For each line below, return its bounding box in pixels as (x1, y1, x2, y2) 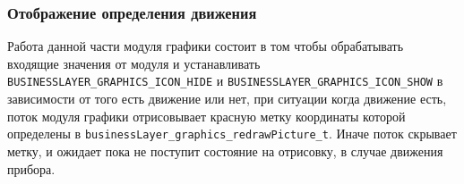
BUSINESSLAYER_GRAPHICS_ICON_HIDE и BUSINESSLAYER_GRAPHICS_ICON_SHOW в (7, 71, 443, 90)
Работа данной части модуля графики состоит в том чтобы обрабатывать (7, 37, 404, 55)
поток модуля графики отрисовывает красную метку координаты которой (7, 106, 406, 125)
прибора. (7, 159, 56, 178)
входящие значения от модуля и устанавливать (7, 54, 261, 72)
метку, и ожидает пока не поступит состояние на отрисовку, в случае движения (7, 141, 443, 160)
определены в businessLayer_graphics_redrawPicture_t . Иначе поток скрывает (7, 124, 457, 143)
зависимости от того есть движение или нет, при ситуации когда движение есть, (7, 89, 447, 108)
